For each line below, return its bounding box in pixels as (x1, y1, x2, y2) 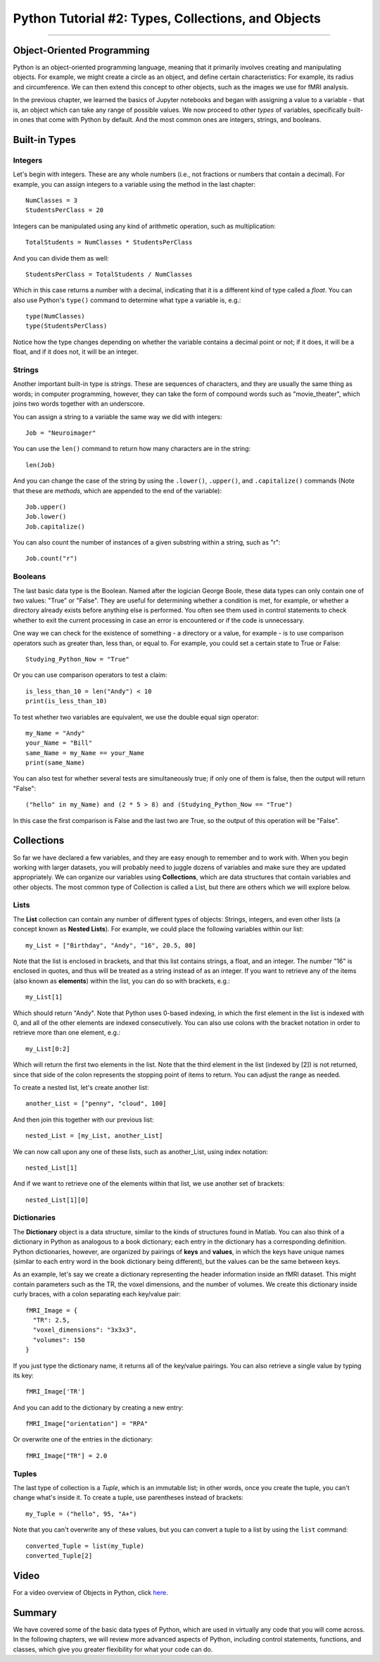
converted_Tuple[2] (25, 1551, 93, 1560)
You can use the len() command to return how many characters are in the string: (13, 445, 251, 453)
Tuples (13, 1469, 37, 1479)
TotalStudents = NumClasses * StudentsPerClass (25, 238, 193, 247)
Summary (13, 1606, 57, 1618)
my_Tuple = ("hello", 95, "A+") (25, 1510, 137, 1518)
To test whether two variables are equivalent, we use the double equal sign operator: (13, 712, 259, 721)
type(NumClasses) (25, 312, 85, 321)
